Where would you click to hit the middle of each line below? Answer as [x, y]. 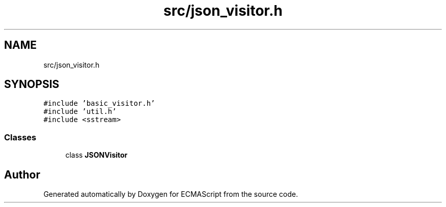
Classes [20, 137]
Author [22, 174]
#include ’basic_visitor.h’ [99, 104]
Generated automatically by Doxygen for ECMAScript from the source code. [171, 194]
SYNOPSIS [32, 84]
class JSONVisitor [96, 155]
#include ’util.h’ [80, 112]
